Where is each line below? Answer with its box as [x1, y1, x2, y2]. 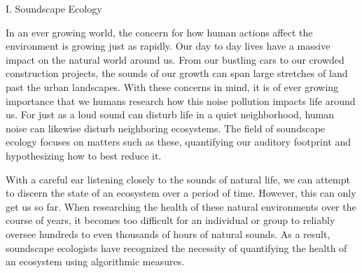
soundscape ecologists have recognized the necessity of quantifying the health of [6, 240, 347, 255]
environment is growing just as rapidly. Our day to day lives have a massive [6, 38, 330, 53]
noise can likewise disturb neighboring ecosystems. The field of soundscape [6, 120, 326, 135]
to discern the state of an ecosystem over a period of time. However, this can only [6, 185, 356, 200]
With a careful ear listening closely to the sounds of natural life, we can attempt [6, 171, 350, 186]
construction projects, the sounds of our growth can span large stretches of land [6, 66, 348, 80]
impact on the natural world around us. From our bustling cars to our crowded [6, 52, 344, 66]
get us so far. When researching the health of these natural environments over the [6, 199, 356, 213]
